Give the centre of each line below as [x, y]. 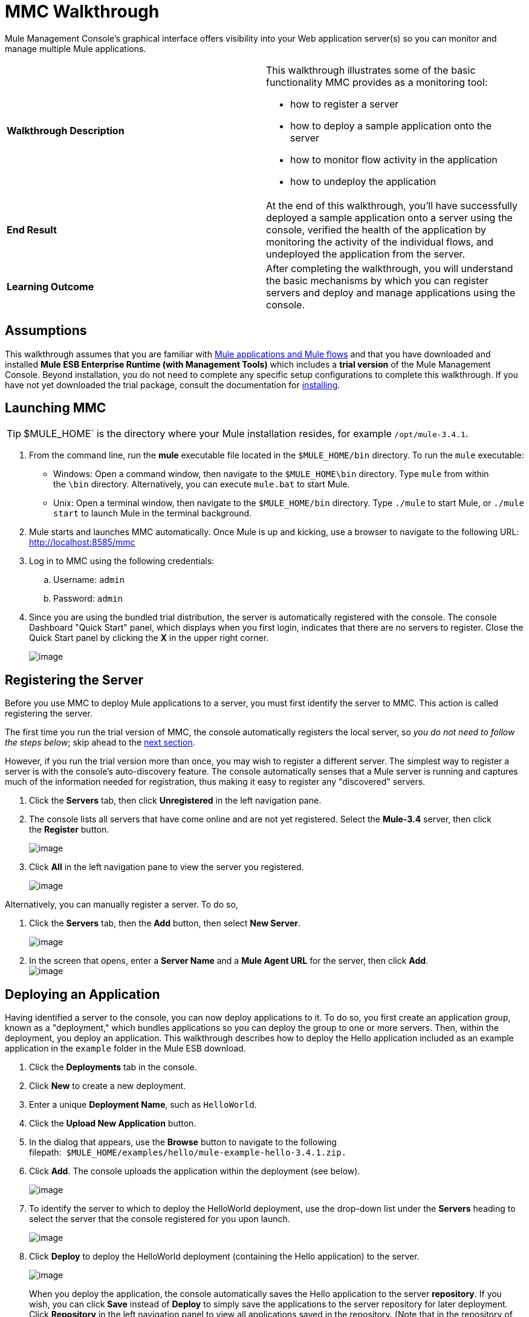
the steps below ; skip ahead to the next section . [100, 743]
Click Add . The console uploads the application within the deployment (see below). [195, 1171]
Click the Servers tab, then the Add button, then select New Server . [165, 923]
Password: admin [88, 599]
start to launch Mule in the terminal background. [153, 513]
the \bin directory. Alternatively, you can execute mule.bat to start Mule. [202, 484]
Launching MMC [56, 408]
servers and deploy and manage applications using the [391, 292]
